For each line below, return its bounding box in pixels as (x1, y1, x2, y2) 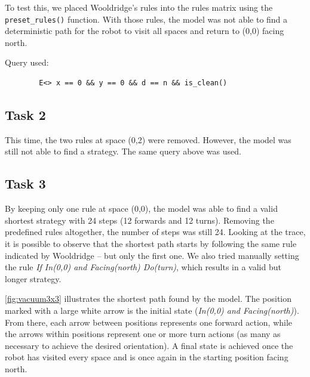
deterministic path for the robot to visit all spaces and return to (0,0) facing (5, 24, 284, 37)
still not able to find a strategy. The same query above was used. (5, 145, 241, 157)
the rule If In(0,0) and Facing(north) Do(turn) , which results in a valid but (5, 261, 281, 273)
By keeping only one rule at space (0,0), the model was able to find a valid (5, 202, 278, 215)
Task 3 (5, 174, 46, 193)
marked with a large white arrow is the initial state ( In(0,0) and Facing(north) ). (5, 304, 299, 316)
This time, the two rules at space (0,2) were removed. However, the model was (5, 133, 291, 146)
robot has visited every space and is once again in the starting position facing (5, 351, 288, 363)
